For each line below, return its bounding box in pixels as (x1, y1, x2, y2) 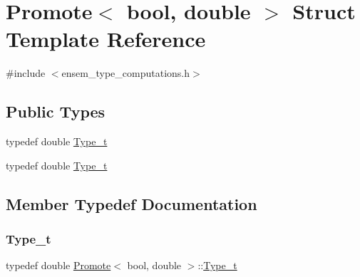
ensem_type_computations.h (61, 66, 190, 80)
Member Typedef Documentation (6, 192, 257, 214)
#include (6, 66, 46, 80)
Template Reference (6, 24, 206, 53)
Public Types (6, 100, 106, 122)
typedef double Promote (6, 258, 111, 273)
